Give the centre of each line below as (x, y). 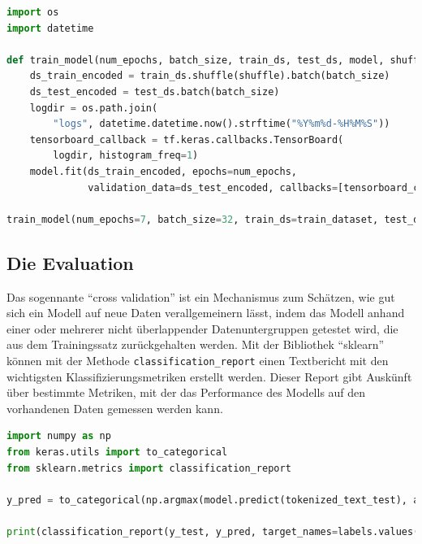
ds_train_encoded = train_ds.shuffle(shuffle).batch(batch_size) (210, 76)
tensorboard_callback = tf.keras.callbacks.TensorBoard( (187, 139)
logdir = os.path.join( (94, 108)
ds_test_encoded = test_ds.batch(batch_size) (155, 91)
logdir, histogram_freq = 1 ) (126, 156)
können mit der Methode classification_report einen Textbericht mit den (198, 360)
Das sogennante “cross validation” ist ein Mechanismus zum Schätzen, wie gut (201, 296)
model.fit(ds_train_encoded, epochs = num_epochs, (163, 171)
